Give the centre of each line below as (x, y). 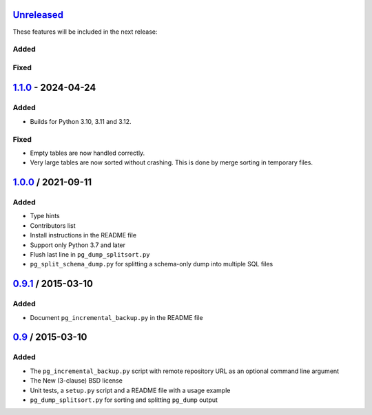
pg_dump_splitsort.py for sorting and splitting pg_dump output (124, 400)
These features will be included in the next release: (85, 32)
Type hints (45, 216)
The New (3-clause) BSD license (76, 381)
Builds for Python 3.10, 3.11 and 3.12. (81, 121)
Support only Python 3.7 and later (78, 245)
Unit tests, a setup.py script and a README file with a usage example (130, 390)
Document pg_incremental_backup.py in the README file (116, 317)
